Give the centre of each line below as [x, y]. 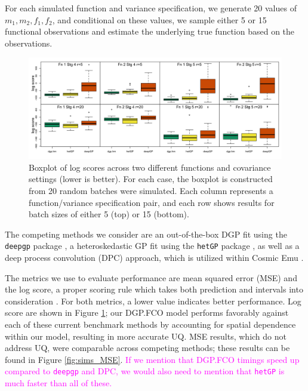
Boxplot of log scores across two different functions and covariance [150, 167]
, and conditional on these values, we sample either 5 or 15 [159, 19]
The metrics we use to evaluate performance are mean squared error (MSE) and [151, 277]
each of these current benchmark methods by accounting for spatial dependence [150, 324]
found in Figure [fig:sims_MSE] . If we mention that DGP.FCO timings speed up [152, 359]
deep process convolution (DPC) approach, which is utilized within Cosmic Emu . [154, 257]
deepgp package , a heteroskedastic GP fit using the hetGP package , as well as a [152, 246]
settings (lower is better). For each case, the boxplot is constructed [151, 179]
